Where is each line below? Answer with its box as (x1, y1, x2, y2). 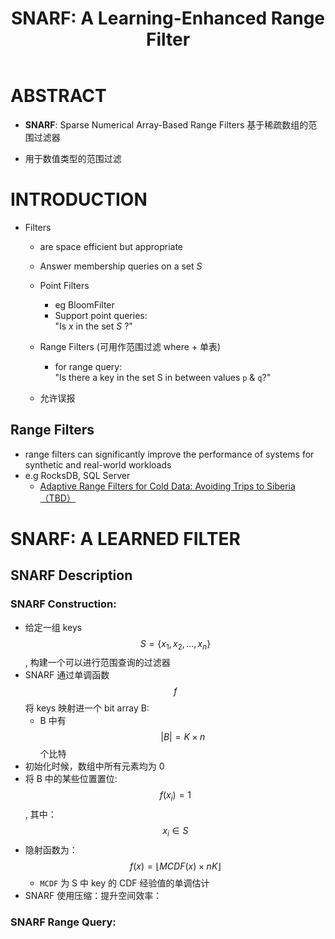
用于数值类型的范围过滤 (24, 152, 122, 164)
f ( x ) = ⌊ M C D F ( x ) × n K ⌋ (129, 860, 222, 872)
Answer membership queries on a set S (39, 260, 203, 272)
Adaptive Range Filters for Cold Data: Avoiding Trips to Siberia (39, 480, 296, 492)
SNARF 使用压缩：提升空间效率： (24, 889, 163, 901)
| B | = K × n (160, 731, 206, 743)
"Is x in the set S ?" (54, 320, 133, 332)
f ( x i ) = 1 (159, 789, 192, 804)
